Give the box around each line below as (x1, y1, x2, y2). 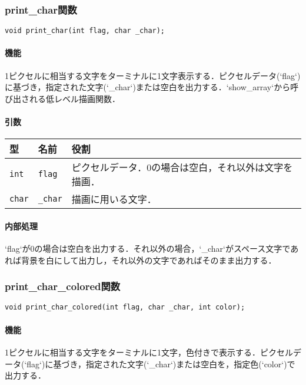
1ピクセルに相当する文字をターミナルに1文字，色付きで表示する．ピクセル (5, 345, 293, 358)
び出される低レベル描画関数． (5, 92, 120, 104)
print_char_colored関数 (5, 279, 121, 294)
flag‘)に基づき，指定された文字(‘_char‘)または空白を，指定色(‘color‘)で (26, 357, 295, 370)
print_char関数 (5, 2, 77, 17)
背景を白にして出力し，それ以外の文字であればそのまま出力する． (21, 254, 277, 266)
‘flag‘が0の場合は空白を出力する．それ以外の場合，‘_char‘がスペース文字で (5, 242, 291, 255)
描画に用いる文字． (71, 192, 157, 206)
